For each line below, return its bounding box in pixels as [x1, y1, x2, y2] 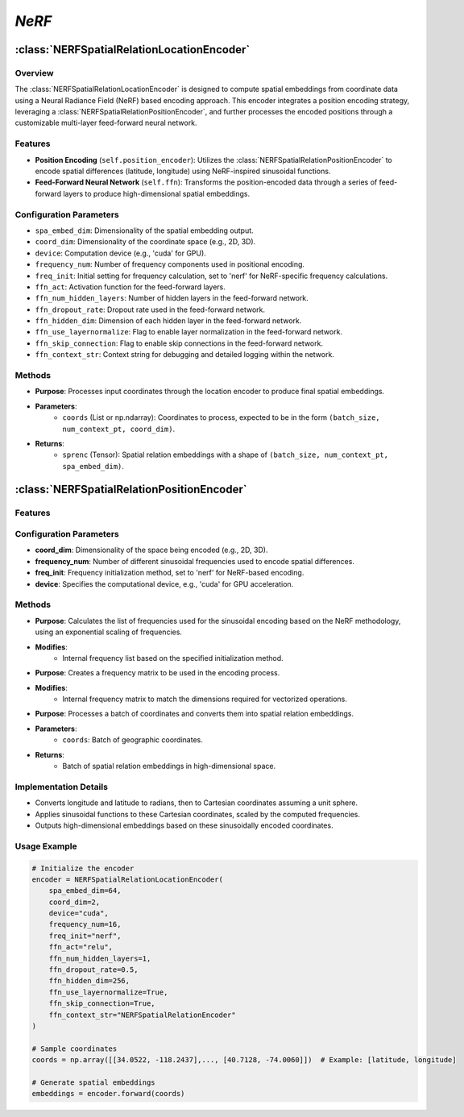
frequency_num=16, [48, 920, 122, 929]
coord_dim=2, [48, 897, 101, 907]
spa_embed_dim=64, [48, 887, 122, 895]
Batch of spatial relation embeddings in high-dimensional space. [62, 762, 276, 771]
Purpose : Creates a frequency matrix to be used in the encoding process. [35, 668, 280, 678]
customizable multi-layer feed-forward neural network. [14, 118, 197, 128]
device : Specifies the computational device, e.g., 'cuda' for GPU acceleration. [35, 579, 294, 588]
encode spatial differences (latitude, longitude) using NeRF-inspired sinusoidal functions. [35, 166, 331, 176]
